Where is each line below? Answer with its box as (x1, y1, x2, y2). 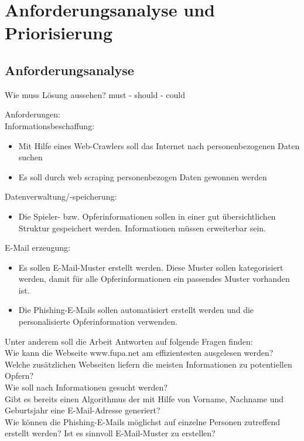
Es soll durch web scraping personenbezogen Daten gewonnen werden (18, 170, 267, 183)
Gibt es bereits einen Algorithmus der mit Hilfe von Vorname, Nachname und (5, 392, 284, 405)
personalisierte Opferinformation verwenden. (18, 315, 177, 328)
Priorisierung (5, 21, 113, 45)
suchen (18, 151, 43, 163)
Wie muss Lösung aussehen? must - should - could (5, 88, 185, 100)
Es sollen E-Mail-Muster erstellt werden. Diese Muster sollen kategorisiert (18, 261, 283, 273)
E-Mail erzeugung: (5, 241, 70, 254)
